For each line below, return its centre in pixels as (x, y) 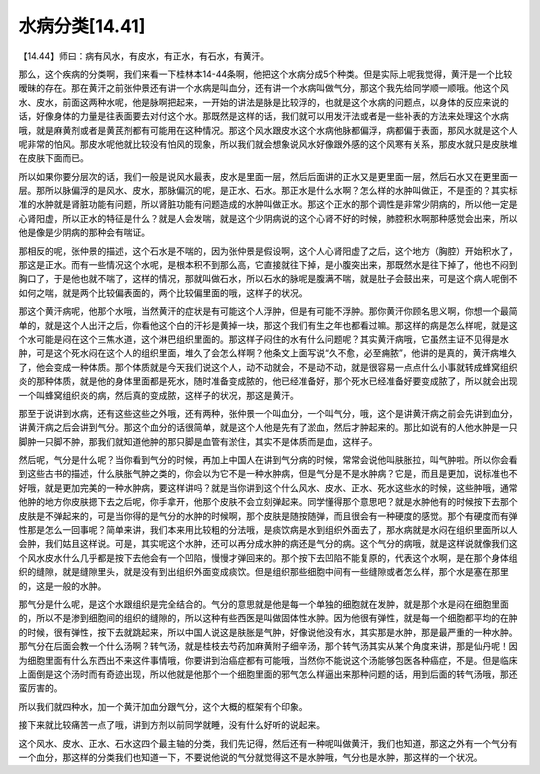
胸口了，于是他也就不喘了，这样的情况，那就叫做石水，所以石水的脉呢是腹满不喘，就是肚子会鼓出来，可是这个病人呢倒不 (268, 279)
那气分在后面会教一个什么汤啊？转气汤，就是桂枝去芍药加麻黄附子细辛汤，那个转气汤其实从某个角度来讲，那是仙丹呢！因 (268, 646)
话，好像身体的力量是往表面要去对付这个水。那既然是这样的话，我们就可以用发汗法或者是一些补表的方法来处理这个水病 (263, 116)
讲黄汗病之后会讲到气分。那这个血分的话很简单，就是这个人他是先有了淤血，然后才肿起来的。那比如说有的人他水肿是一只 (268, 427)
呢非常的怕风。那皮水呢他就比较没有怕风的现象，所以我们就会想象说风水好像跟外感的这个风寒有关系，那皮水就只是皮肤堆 (268, 144)
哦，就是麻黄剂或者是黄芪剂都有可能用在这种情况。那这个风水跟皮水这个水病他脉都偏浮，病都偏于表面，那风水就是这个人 (268, 130)
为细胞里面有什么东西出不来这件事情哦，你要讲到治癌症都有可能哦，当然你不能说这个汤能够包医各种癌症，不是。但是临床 (268, 660)
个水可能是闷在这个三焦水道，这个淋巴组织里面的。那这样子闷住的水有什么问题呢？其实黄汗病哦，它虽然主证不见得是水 (263, 339)
